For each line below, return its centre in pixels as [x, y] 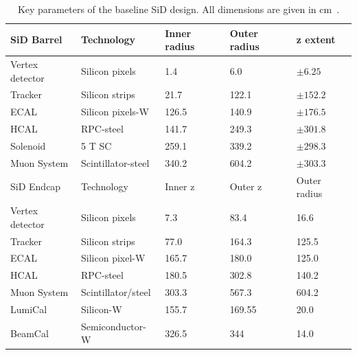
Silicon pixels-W [115, 112]
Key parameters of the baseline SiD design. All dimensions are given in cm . [178, 9]
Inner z [180, 186]
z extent [316, 39]
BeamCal [30, 333]
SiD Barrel [36, 39]
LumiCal [29, 309]
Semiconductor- [114, 326]
